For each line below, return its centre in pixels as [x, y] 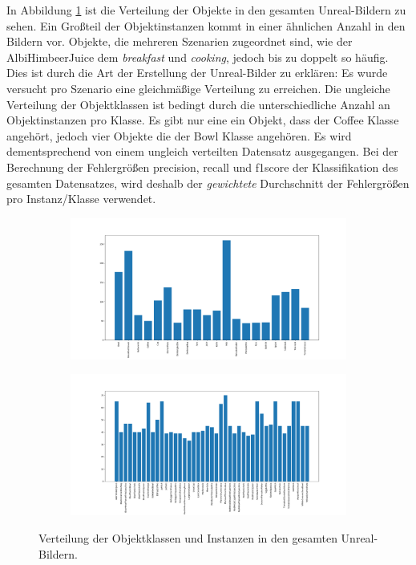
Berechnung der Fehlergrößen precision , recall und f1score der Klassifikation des [202, 167]
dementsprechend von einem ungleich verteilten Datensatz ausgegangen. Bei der [202, 151]
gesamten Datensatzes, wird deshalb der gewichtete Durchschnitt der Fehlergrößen [208, 183]
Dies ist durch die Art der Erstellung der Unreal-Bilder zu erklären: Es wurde [197, 73]
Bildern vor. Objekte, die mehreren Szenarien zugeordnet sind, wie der [180, 41]
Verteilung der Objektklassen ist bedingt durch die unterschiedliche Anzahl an [198, 104]
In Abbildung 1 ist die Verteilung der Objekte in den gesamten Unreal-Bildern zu [206, 10]
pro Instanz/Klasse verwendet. [81, 199]
